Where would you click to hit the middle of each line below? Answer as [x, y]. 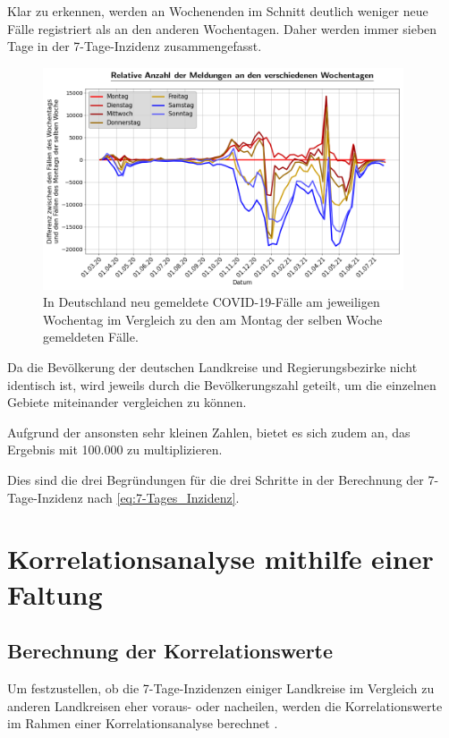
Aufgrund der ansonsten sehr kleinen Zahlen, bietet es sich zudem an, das [209, 432]
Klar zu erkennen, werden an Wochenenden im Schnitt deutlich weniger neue [218, 11]
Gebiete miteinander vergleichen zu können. [127, 402]
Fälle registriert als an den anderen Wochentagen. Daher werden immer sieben [222, 28]
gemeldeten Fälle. [91, 337]
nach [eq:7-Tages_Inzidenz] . [163, 497]
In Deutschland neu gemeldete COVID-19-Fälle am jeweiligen [212, 302]
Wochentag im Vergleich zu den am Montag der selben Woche [213, 319]
